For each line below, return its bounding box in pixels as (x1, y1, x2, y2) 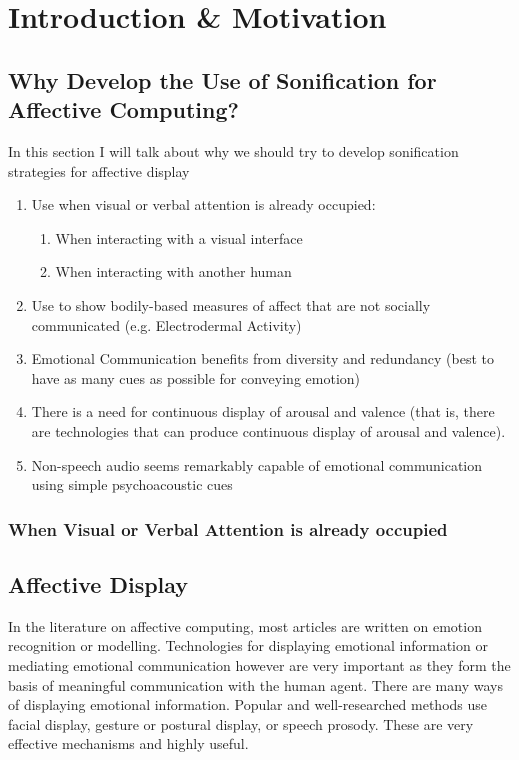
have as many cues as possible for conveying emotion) (31, 367, 361, 388)
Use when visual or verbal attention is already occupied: (31, 194, 376, 215)
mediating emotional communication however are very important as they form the (8, 654, 511, 675)
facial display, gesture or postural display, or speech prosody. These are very (8, 713, 474, 734)
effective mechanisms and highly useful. (8, 733, 249, 754)
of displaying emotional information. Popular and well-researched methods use (8, 694, 488, 715)
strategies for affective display (8, 160, 190, 181)
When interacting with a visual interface (55, 227, 303, 248)
